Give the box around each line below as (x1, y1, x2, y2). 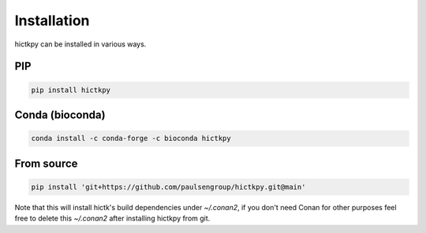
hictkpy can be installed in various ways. (14, 39, 147, 49)
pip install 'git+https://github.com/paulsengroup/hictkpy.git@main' (31, 182, 306, 191)
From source (14, 157, 78, 170)
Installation (14, 12, 90, 29)
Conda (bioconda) (14, 108, 106, 121)
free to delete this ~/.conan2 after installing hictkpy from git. (14, 213, 211, 224)
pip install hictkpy (31, 85, 110, 94)
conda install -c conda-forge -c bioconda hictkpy (31, 134, 232, 143)
